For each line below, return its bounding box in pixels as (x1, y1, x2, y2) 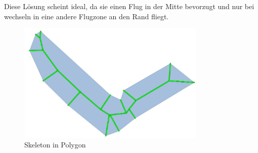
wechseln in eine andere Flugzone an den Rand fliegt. (4, 11, 169, 21)
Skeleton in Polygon (24, 139, 86, 150)
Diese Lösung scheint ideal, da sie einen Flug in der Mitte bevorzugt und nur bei (4, 1, 254, 11)
